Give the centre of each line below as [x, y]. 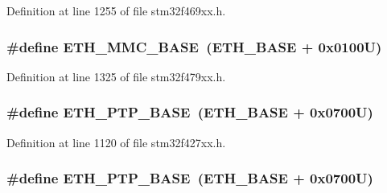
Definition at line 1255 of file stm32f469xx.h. [116, 10]
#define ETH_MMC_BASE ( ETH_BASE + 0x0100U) [194, 46]
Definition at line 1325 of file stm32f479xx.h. [116, 76]
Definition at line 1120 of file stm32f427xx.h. [116, 142]
